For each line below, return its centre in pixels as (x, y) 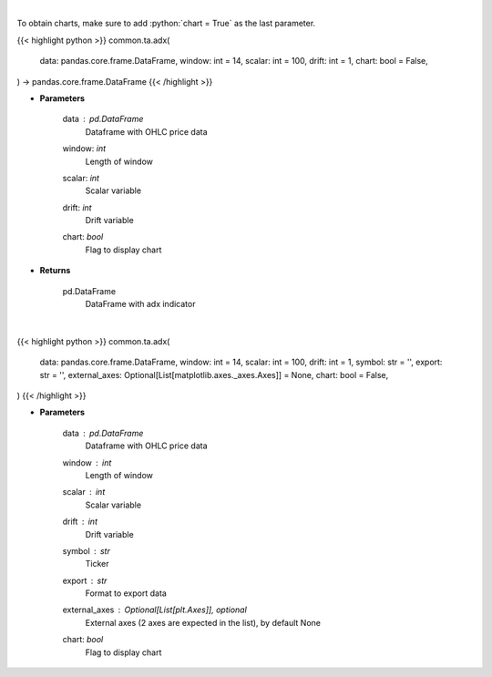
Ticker (97, 564)
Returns (55, 271)
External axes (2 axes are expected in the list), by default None (203, 622)
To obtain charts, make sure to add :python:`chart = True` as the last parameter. (166, 24)
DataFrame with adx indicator (140, 304)
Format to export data (126, 593)
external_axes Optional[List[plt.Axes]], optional (155, 610)
